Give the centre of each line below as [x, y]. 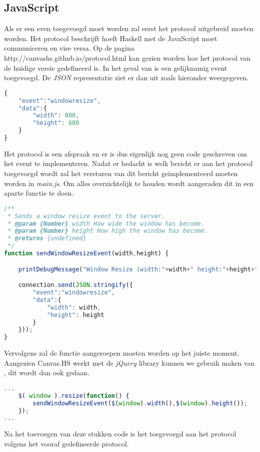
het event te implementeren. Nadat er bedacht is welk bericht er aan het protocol [128, 163]
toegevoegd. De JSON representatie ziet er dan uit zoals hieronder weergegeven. [126, 78]
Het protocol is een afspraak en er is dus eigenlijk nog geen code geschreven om [125, 153]
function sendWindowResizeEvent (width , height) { [86, 254]
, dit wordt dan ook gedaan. [47, 372]
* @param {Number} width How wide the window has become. [106, 223]
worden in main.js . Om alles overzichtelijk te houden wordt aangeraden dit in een [129, 183]
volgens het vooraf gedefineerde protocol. [66, 443]
